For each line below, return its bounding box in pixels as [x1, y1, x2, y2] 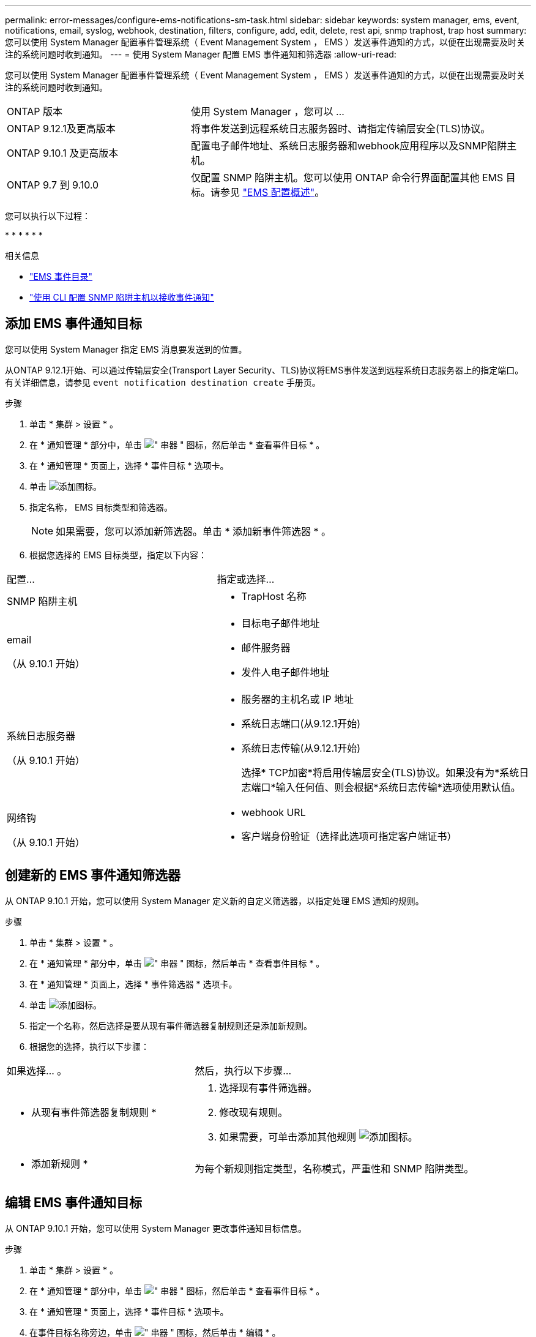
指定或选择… [217, 572, 275, 585]
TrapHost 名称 [241, 590, 307, 602]
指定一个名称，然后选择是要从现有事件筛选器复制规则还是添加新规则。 [29, 1020, 312, 1031]
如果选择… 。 [7, 1064, 67, 1077]
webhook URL [241, 806, 306, 818]
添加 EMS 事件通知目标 [5, 316, 143, 332]
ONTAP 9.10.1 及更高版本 [7, 147, 119, 159]
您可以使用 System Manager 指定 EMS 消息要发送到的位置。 [5, 343, 247, 354]
